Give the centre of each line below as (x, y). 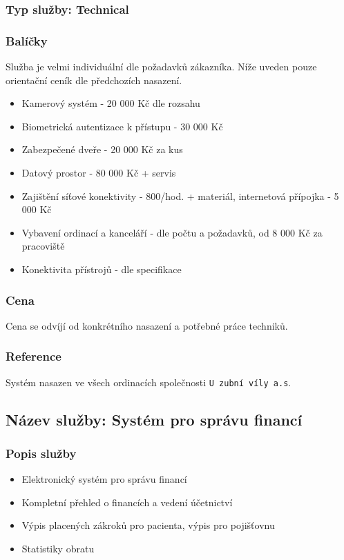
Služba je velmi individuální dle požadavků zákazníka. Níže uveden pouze (161, 67)
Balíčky (27, 40)
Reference (34, 356)
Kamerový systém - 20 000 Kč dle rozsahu (111, 103)
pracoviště (43, 246)
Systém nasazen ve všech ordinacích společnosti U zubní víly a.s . (149, 382)
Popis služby (41, 453)
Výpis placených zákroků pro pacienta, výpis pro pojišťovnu (148, 525)
